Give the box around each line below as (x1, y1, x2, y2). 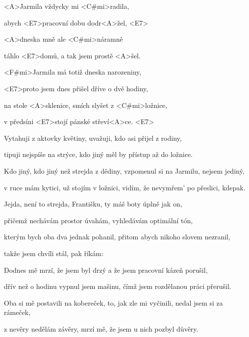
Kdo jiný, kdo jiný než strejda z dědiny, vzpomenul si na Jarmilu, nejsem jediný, (4, 165, 245, 176)
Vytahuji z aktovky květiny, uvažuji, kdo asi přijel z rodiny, (4, 132, 182, 143)
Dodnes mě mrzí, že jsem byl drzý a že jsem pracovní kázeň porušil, (4, 264, 208, 275)
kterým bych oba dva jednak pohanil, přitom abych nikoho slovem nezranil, (4, 232, 230, 242)
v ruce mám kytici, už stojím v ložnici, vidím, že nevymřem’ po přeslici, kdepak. (4, 182, 246, 192)
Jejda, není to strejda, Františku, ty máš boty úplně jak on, (4, 199, 182, 209)
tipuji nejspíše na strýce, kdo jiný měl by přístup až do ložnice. (4, 149, 193, 159)
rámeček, (4, 307, 31, 317)
